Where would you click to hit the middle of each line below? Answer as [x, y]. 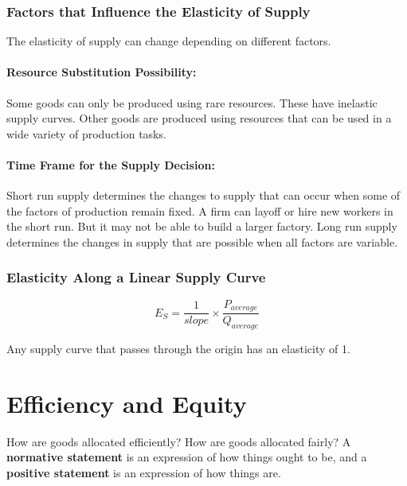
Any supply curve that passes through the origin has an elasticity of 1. [178, 349]
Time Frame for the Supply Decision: [111, 164]
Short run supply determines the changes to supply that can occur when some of [203, 195]
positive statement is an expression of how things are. [144, 472]
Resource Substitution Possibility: [102, 72]
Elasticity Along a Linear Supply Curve [136, 277]
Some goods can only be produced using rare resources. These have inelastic [192, 102]
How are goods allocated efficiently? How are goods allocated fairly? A [179, 441]
